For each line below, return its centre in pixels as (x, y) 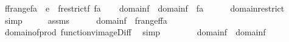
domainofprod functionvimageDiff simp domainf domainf (135, 32)
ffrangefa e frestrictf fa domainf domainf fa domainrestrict (144, 8)
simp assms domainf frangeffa (86, 20)
